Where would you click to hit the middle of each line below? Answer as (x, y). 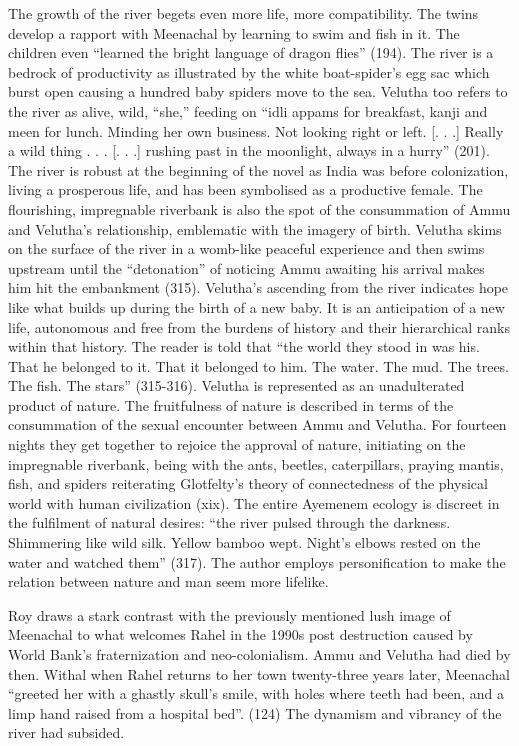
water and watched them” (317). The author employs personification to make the (257, 561)
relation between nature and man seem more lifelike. (168, 581)
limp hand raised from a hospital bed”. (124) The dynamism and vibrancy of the (255, 712)
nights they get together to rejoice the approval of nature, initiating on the (237, 444)
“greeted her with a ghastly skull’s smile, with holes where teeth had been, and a (256, 693)
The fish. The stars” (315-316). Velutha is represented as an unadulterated (236, 385)
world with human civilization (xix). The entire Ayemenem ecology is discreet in (254, 502)
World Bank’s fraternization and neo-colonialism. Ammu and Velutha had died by (259, 654)
